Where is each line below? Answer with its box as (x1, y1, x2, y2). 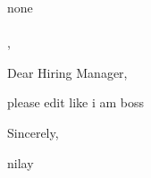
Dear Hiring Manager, (7, 63, 128, 81)
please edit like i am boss (7, 93, 145, 112)
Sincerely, (7, 123, 59, 141)
